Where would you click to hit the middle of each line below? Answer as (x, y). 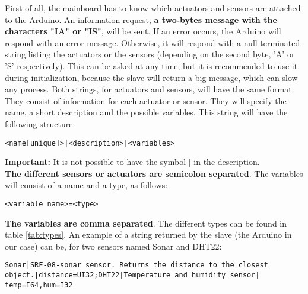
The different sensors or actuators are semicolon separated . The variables (154, 173)
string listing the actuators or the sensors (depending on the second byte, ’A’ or (150, 54)
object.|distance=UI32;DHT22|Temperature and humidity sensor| (132, 275)
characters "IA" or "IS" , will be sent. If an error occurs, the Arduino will (143, 31)
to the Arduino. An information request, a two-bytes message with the (141, 19)
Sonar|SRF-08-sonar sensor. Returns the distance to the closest (136, 265)
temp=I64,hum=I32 (39, 285)
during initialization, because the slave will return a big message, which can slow (151, 77)
